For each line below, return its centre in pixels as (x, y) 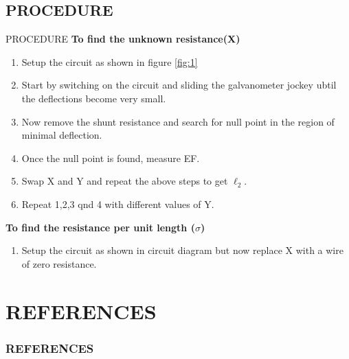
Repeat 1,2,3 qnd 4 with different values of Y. (118, 204)
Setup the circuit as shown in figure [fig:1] (110, 61)
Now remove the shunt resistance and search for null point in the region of (178, 121)
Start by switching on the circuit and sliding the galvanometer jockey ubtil (179, 85)
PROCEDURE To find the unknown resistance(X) (123, 39)
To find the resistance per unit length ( (100, 227)
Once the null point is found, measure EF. (111, 158)
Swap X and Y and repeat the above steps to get (125, 181)
